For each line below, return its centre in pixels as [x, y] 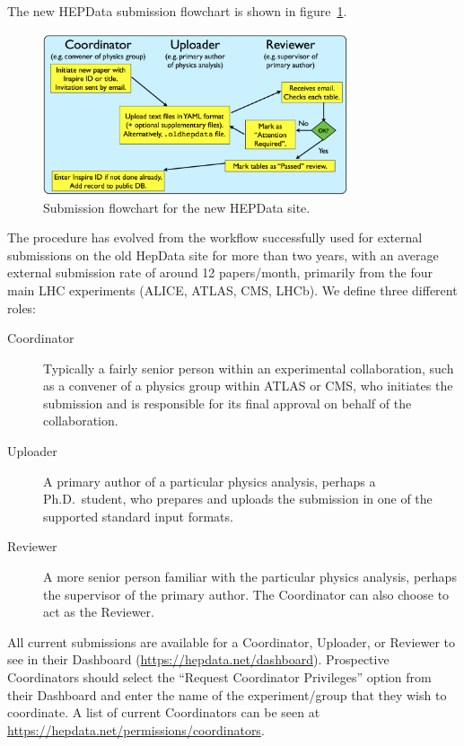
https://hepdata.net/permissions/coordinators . [136, 729]
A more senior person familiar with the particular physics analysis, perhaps [250, 577]
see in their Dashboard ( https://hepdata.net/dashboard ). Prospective [198, 659]
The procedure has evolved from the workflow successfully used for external [215, 237]
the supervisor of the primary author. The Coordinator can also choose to [246, 594]
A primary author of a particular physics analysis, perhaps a [210, 481]
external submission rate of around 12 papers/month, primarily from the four [220, 272]
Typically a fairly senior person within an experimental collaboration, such [249, 368]
